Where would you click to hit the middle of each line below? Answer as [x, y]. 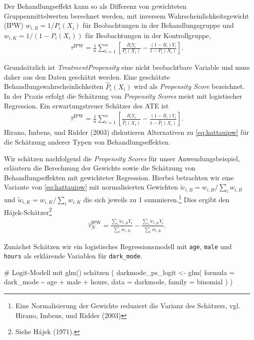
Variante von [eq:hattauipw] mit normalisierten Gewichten [91, 187]
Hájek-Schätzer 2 [28, 211]
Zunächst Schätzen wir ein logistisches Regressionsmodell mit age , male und [118, 246]
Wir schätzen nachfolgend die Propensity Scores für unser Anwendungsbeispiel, [122, 158]
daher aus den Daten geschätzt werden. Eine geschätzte [87, 76]
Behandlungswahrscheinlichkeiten [54, 86]
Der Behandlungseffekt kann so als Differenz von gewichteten [95, 6]
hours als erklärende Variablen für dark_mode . [73, 256]
